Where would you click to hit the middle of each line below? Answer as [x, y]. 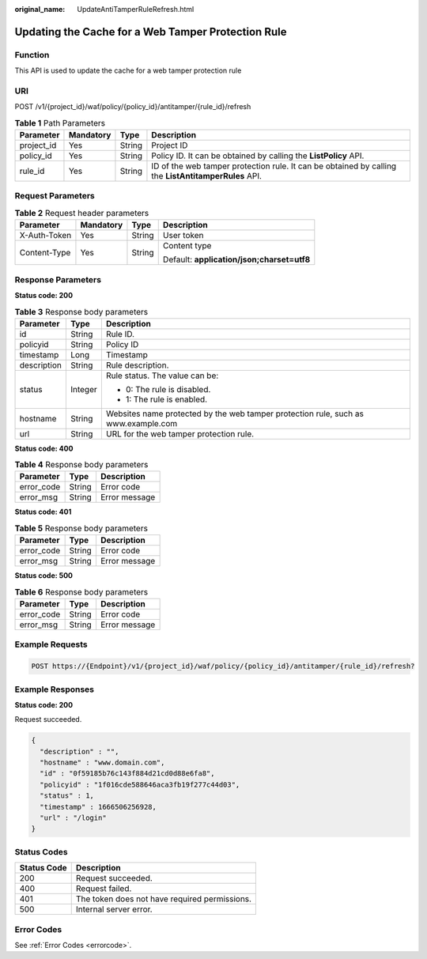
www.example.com [142, 423]
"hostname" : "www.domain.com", [102, 763]
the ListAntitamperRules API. [207, 176]
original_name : [40, 9]
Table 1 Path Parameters [60, 123]
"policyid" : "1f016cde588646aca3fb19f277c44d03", [140, 784]
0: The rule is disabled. [168, 389]
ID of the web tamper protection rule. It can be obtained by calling [274, 166]
